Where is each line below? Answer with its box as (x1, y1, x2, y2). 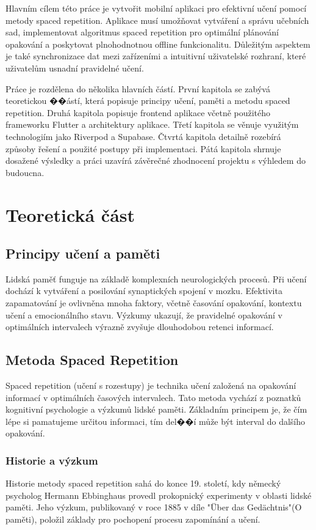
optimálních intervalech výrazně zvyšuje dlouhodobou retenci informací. (5, 320, 274, 333)
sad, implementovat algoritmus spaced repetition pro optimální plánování (5, 26, 279, 39)
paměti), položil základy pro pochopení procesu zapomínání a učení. (5, 513, 260, 526)
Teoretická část (5, 202, 135, 227)
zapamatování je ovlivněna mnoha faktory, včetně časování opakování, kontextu (5, 296, 302, 309)
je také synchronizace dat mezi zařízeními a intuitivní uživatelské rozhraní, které (5, 50, 306, 62)
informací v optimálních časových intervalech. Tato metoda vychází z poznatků (5, 391, 301, 403)
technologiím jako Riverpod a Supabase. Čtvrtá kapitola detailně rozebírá (5, 130, 281, 142)
